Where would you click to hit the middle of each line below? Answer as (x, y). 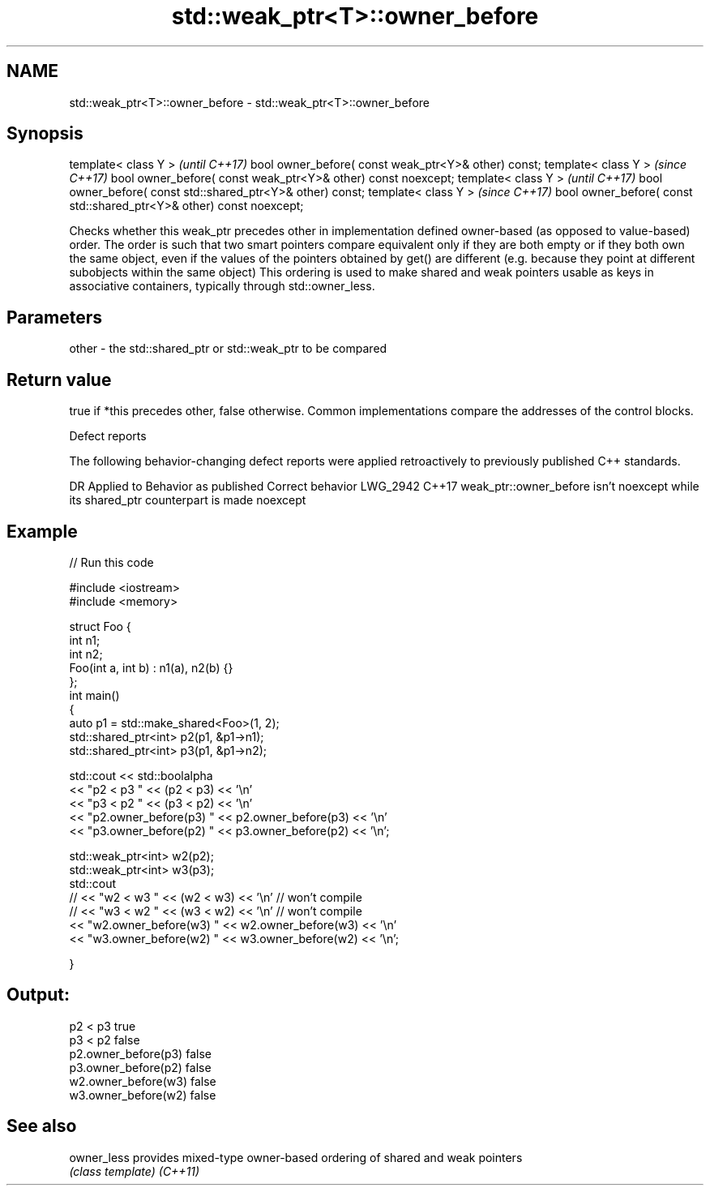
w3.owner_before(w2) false (143, 1095)
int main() (94, 695)
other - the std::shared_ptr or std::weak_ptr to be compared (228, 349)
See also (42, 1126)
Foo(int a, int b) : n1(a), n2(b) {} (151, 667)
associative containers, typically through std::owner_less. (222, 286)
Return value (59, 379)
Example (42, 531)
